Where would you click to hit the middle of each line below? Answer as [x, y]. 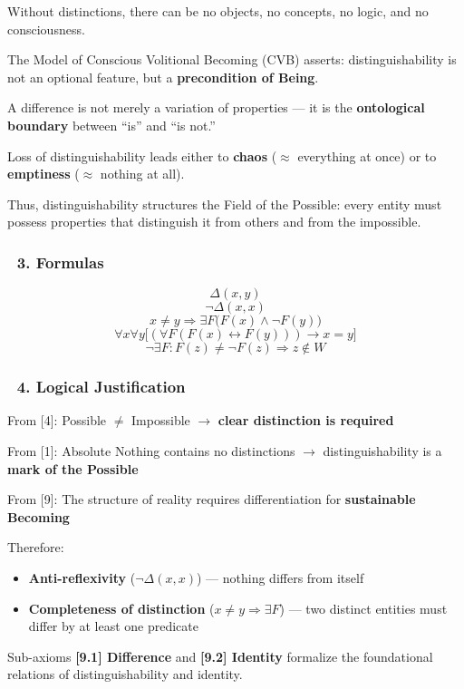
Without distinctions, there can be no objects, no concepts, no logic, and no [218, 11]
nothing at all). [142, 174]
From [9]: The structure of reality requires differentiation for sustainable [212, 499]
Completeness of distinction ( [121, 608]
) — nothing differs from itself [280, 577]
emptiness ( [43, 174]
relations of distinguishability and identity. [125, 674]
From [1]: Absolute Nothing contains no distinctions [151, 450]
